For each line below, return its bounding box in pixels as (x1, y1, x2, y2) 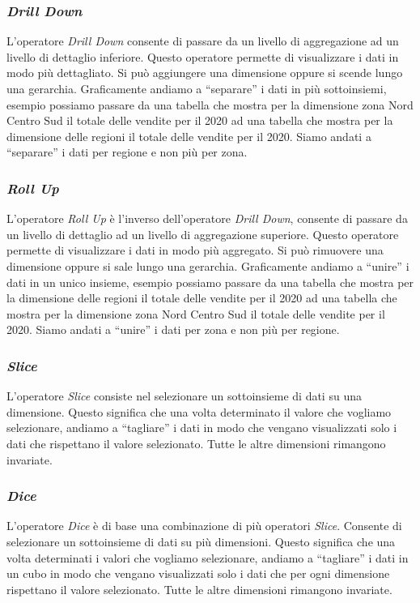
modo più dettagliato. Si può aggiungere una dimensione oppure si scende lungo (6, 64, 403, 81)
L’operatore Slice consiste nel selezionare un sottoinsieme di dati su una (6, 387, 362, 404)
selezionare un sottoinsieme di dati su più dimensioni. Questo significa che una (6, 532, 396, 550)
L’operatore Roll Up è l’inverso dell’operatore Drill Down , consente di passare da (6, 210, 408, 227)
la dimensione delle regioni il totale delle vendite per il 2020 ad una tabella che (6, 289, 397, 306)
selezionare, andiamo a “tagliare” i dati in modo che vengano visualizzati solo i (6, 419, 397, 436)
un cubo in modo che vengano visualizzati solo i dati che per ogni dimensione (6, 565, 390, 582)
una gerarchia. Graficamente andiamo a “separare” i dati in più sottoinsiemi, (6, 80, 387, 96)
